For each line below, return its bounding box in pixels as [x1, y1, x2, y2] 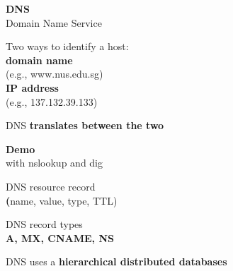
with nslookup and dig [6, 155, 103, 170]
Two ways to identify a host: [6, 39, 129, 54]
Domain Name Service [6, 15, 102, 30]
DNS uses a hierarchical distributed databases [6, 254, 227, 269]
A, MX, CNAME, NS [6, 230, 114, 245]
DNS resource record [6, 179, 96, 193]
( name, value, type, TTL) [6, 193, 118, 207]
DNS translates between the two [6, 118, 164, 133]
